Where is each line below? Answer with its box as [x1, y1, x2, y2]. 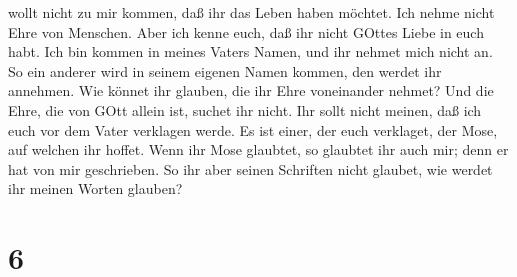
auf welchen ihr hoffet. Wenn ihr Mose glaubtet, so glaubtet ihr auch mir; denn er [8, 139, 509, 160]
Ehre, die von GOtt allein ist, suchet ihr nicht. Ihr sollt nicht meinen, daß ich [8, 99, 482, 120]
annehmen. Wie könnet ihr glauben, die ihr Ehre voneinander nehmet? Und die [8, 80, 494, 101]
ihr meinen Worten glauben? [8, 178, 183, 199]
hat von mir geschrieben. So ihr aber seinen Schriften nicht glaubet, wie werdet [8, 158, 493, 179]
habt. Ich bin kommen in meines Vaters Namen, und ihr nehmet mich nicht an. [8, 41, 493, 62]
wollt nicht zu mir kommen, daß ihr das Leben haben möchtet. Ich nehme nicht [8, 2, 495, 22]
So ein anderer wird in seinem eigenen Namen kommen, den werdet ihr [8, 60, 442, 81]
